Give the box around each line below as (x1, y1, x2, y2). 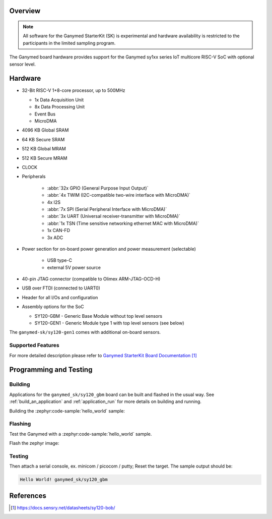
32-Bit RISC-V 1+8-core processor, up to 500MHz (22, 87, 125, 93)
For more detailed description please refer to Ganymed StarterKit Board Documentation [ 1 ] (9, 352, 197, 358)
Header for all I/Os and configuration (22, 294, 98, 300)
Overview (9, 7, 41, 15)
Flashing (9, 420, 31, 427)
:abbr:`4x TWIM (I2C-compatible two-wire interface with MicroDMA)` (47, 192, 191, 198)
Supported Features (9, 342, 60, 349)
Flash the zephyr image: (9, 440, 59, 446)
